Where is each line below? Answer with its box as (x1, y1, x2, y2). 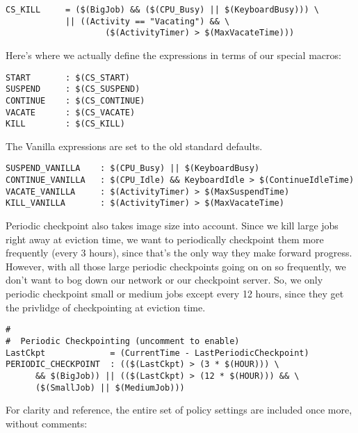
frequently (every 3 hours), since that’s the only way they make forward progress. (6, 245, 352, 260)
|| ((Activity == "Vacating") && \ (65, 16, 230, 26)
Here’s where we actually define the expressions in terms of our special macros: (6, 47, 341, 62)
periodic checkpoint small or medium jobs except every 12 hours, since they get (6, 286, 344, 301)
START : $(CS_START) (6, 72, 130, 83)
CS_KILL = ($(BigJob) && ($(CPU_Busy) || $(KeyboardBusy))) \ (6, 5, 320, 15)
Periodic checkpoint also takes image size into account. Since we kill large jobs (6, 218, 339, 233)
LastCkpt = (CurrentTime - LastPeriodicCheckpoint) (6, 348, 309, 358)
